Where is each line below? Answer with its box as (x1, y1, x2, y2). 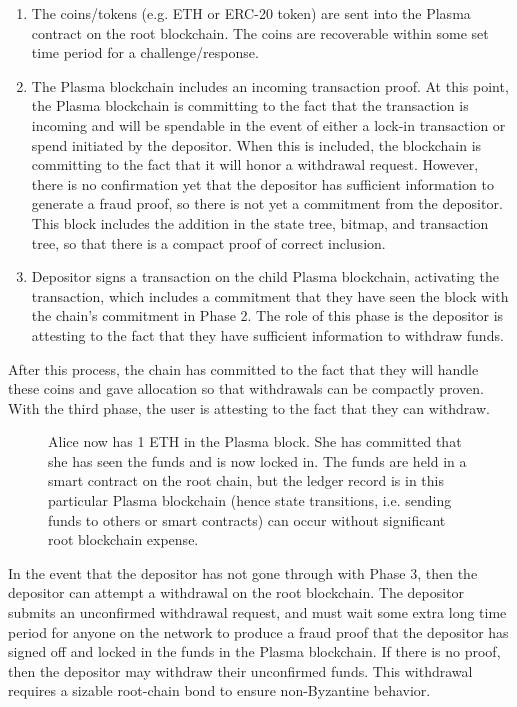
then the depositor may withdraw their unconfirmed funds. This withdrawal (8, 660, 473, 681)
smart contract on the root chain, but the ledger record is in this (48, 470, 444, 491)
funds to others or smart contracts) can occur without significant (48, 509, 446, 530)
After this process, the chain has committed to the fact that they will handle (8, 358, 479, 379)
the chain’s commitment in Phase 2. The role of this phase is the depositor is (31, 305, 504, 326)
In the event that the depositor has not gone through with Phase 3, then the (8, 562, 478, 583)
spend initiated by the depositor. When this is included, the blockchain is (31, 134, 482, 155)
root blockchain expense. (48, 529, 199, 550)
